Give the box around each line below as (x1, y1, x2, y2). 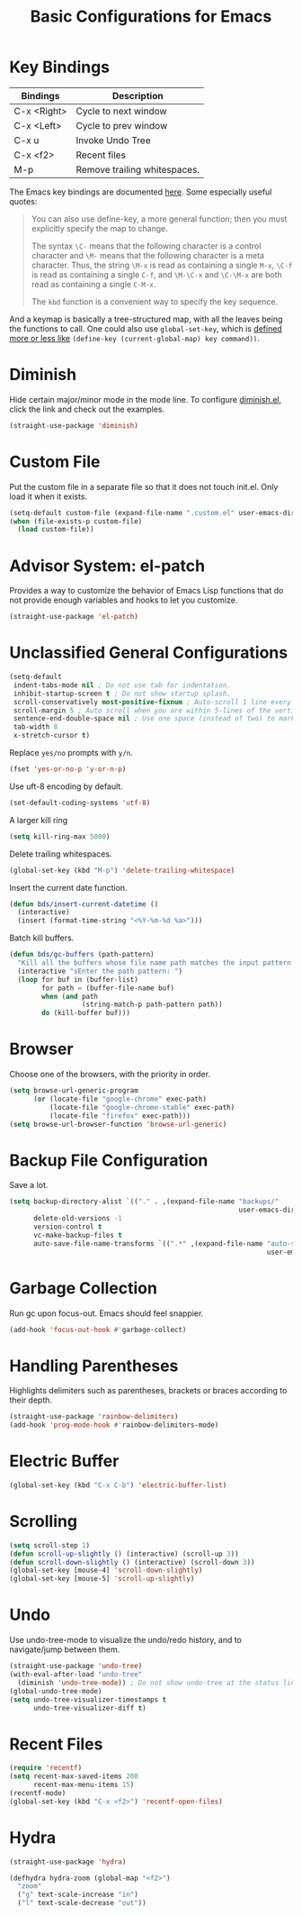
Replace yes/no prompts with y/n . (9, 748, 133, 758)
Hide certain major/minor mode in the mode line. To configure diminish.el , (9, 394, 282, 404)
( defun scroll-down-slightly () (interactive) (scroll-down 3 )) (9, 1557, 255, 1566)
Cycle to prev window (75, 119, 168, 132)
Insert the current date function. (9, 882, 128, 893)
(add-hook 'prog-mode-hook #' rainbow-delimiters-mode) (9, 1420, 219, 1429)
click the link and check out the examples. (9, 404, 165, 414)
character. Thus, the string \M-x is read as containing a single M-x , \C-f (31, 259, 293, 270)
